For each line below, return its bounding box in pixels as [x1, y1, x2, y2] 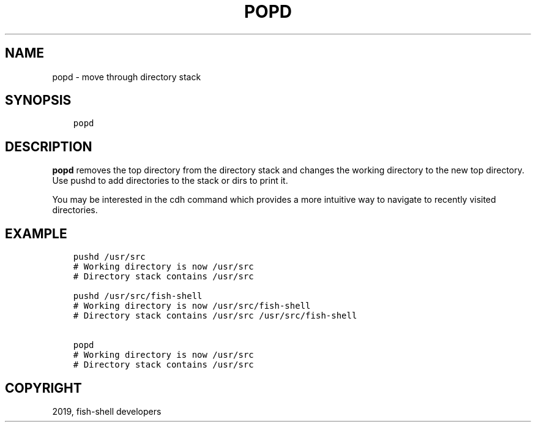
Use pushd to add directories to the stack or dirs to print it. [52, 175, 288, 186]
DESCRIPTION [5, 138, 92, 154]
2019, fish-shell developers [52, 406, 162, 417]
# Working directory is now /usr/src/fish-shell [73, 301, 311, 311]
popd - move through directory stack [52, 71, 201, 82]
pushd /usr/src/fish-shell [73, 291, 203, 301]
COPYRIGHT [5, 380, 82, 396]
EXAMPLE [5, 225, 67, 241]
